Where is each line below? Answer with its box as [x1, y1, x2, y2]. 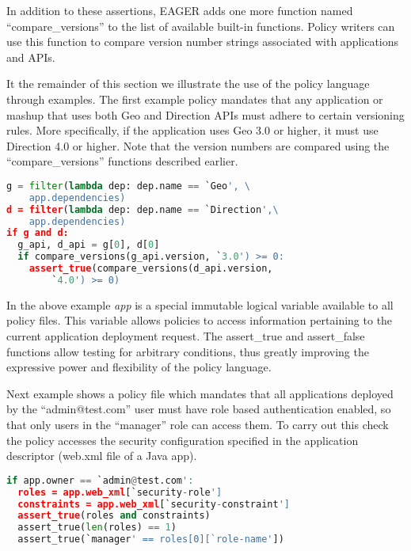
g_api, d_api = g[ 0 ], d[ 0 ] [17, 239, 160, 251]
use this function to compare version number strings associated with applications [6, 33, 399, 50]
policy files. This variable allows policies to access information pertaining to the [6, 312, 393, 329]
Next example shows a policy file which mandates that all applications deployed [6, 385, 394, 401]
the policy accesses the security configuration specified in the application [6, 431, 359, 448]
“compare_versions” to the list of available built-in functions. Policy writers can [6, 17, 395, 34]
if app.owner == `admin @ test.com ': [6, 474, 194, 486]
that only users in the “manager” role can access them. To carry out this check [6, 416, 389, 432]
